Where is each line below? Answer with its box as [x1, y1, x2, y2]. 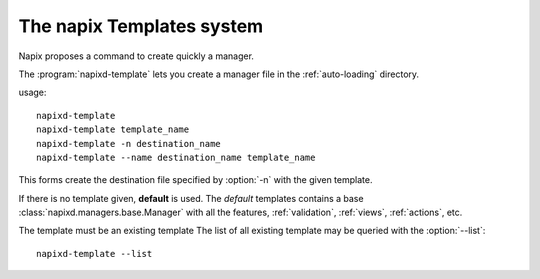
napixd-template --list [36, 248, 153, 259]
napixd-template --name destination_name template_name [36, 151, 316, 163]
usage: [18, 86, 47, 99]
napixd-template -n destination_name [36, 138, 222, 149]
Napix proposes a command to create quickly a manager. [18, 50, 255, 62]
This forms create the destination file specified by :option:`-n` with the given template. [18, 174, 373, 186]
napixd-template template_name [36, 124, 190, 135]
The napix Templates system [18, 15, 264, 37]
